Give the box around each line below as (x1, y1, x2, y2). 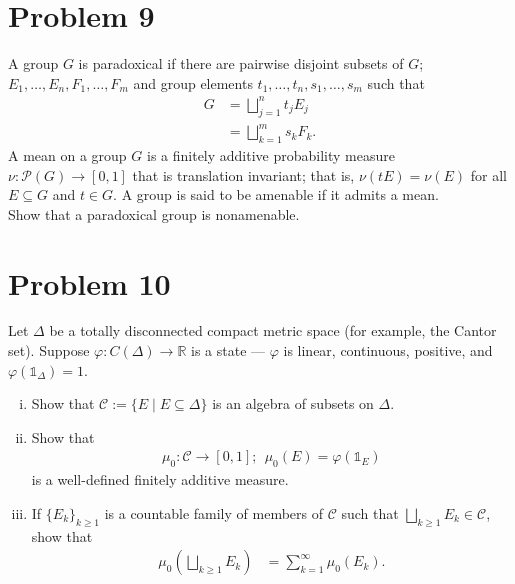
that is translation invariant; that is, (132, 164, 355, 185)
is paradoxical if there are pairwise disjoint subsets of (78, 53, 404, 74)
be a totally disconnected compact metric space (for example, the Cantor (49, 320, 497, 341)
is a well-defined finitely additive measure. (31, 469, 289, 490)
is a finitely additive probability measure (146, 144, 395, 165)
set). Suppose (8, 340, 90, 361)
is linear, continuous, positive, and (283, 340, 493, 361)
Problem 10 (8, 262, 171, 303)
